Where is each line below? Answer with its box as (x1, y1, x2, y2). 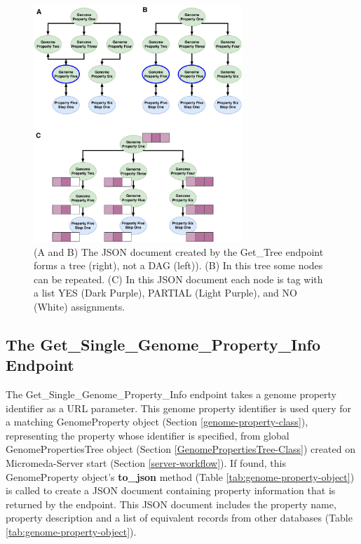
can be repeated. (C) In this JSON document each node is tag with (34, 271, 323, 286)
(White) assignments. (34, 299, 125, 313)
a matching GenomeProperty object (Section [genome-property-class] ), (6, 414, 308, 429)
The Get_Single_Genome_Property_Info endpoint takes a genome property (6, 387, 336, 402)
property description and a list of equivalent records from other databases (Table (6, 510, 353, 525)
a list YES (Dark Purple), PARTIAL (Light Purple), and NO (34, 285, 297, 300)
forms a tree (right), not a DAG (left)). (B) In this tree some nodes (34, 258, 323, 273)
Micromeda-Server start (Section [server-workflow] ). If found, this (6, 456, 286, 470)
